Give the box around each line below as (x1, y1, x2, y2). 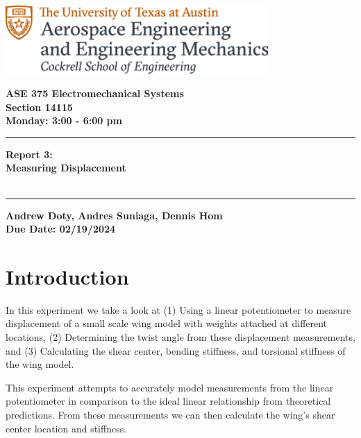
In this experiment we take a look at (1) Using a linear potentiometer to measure (6, 302, 351, 317)
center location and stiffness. (6, 421, 127, 435)
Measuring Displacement (6, 160, 126, 175)
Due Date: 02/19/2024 (6, 221, 116, 236)
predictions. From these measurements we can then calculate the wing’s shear (6, 407, 335, 422)
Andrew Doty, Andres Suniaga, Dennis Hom (6, 208, 223, 222)
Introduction (6, 262, 129, 290)
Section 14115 (6, 99, 73, 114)
